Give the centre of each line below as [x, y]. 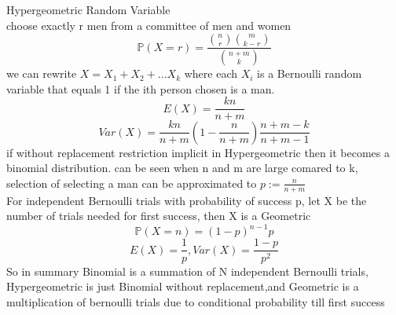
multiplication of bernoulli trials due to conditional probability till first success [196, 301]
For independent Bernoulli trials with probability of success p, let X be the [187, 200]
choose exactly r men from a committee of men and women [149, 25]
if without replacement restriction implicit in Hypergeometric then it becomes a [198, 152]
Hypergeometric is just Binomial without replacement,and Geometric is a [183, 286]
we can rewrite [42, 73]
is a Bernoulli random [310, 73]
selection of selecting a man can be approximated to [132, 183]
